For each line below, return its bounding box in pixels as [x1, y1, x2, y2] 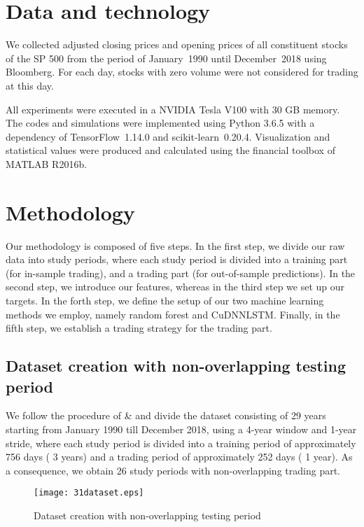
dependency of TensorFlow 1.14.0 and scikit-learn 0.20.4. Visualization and [6, 129, 330, 143]
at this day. [6, 78, 54, 92]
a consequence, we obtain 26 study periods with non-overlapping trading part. [6, 463, 340, 477]
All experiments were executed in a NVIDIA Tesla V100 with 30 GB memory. [6, 101, 340, 116]
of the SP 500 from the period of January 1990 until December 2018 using [6, 50, 327, 65]
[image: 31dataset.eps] [34, 488, 144, 498]
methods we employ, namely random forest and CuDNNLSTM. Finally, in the [6, 307, 340, 321]
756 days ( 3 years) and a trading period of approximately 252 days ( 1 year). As [6, 449, 353, 464]
